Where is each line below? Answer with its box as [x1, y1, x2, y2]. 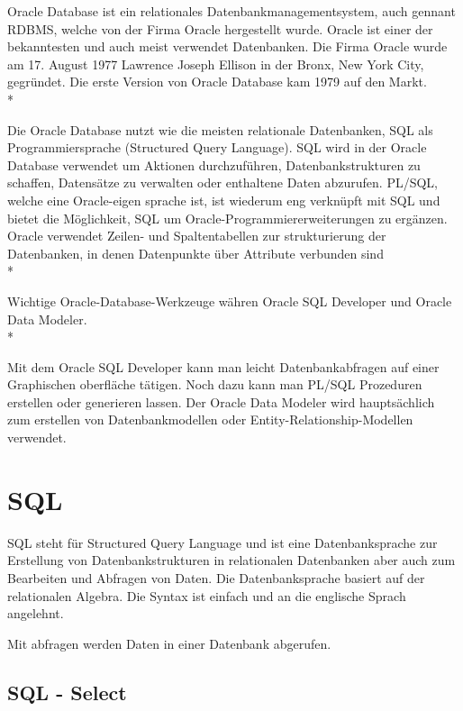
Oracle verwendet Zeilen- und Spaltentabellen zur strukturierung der [7, 226, 386, 245]
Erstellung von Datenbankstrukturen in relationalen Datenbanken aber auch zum [7, 551, 456, 570]
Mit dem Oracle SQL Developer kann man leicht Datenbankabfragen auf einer [7, 357, 440, 376]
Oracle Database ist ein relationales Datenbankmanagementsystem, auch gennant [7, 2, 456, 20]
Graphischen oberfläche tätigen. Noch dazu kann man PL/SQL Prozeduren [7, 375, 422, 394]
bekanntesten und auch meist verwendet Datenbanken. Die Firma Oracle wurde [7, 37, 448, 56]
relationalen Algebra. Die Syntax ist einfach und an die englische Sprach [7, 586, 406, 605]
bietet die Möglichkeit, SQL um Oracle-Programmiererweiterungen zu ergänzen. [7, 208, 448, 227]
